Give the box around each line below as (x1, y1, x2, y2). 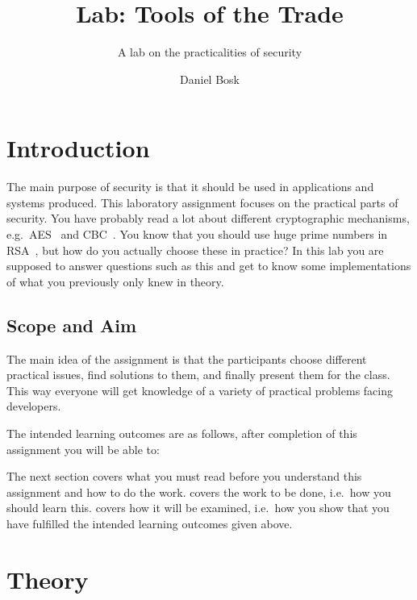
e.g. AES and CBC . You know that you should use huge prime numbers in (6, 226, 388, 243)
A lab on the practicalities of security (117, 44, 302, 60)
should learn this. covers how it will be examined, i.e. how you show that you (6, 499, 390, 516)
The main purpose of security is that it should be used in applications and (6, 178, 374, 195)
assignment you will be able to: (6, 440, 160, 457)
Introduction (6, 131, 150, 165)
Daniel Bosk (180, 70, 240, 87)
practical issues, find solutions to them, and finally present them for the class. (6, 366, 390, 383)
